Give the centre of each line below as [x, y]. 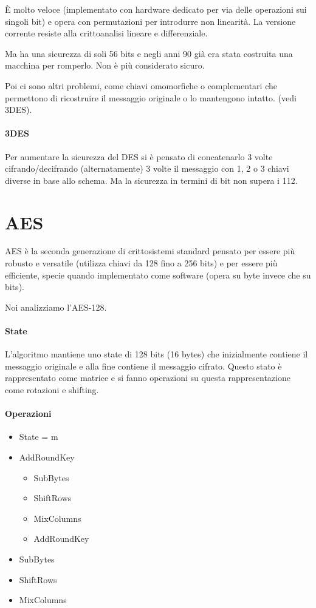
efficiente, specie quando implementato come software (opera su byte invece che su [158, 275]
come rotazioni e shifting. [52, 390]
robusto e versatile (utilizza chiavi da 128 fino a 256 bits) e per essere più [141, 263]
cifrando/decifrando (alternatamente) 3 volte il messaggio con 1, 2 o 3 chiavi [147, 168]
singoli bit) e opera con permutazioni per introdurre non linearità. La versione [150, 21]
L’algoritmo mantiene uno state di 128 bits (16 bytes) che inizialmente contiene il [156, 354]
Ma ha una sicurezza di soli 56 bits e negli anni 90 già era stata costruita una [149, 53]
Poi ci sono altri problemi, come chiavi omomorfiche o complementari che [141, 85]
